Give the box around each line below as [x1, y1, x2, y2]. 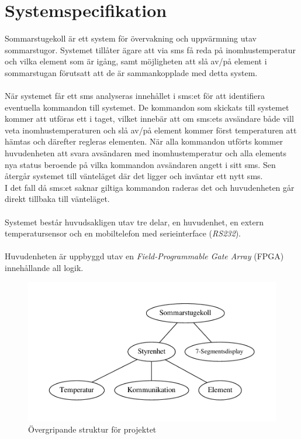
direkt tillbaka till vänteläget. [5, 193, 110, 205]
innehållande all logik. [5, 262, 84, 273]
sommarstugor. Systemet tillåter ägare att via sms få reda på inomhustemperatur [5, 43, 296, 56]
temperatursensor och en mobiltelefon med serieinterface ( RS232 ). [5, 227, 241, 239]
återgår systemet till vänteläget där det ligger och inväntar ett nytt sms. [5, 170, 263, 182]
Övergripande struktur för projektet [28, 423, 157, 435]
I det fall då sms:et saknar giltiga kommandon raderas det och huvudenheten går [5, 181, 295, 193]
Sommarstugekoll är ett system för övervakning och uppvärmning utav [5, 32, 257, 44]
